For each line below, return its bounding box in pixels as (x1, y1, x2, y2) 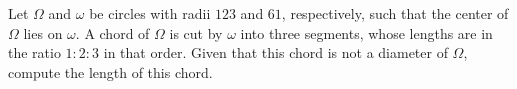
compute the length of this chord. (8, 61, 213, 82)
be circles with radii (89, 3, 211, 23)
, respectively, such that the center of (281, 3, 509, 23)
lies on (23, 22, 63, 43)
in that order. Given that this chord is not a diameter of (103, 42, 448, 63)
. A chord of (75, 22, 150, 43)
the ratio (8, 42, 61, 63)
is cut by (169, 22, 223, 43)
